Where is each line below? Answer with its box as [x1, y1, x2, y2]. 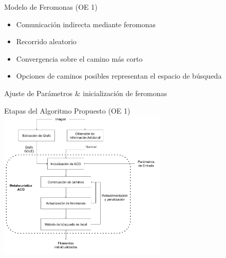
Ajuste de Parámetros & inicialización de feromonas [4, 87, 167, 98]
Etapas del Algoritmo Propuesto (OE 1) [4, 105, 130, 116]
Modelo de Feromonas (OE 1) [4, 2, 98, 12]
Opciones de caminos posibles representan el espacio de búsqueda [16, 70, 222, 81]
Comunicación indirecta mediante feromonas [16, 19, 156, 29]
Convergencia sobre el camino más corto [16, 53, 143, 64]
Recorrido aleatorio [16, 36, 77, 47]
